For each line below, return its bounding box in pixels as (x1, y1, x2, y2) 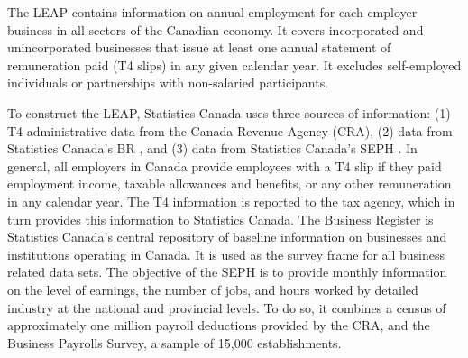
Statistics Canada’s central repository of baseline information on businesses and (7, 227, 447, 246)
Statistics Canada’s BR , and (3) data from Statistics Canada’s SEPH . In (7, 139, 418, 158)
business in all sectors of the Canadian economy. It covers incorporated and (7, 20, 424, 39)
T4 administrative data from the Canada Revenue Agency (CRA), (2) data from (7, 121, 453, 140)
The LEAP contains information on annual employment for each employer (7, 3, 418, 21)
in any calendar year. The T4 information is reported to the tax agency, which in (7, 191, 455, 210)
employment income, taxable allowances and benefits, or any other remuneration (7, 174, 452, 193)
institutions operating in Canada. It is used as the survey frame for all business (7, 244, 445, 263)
